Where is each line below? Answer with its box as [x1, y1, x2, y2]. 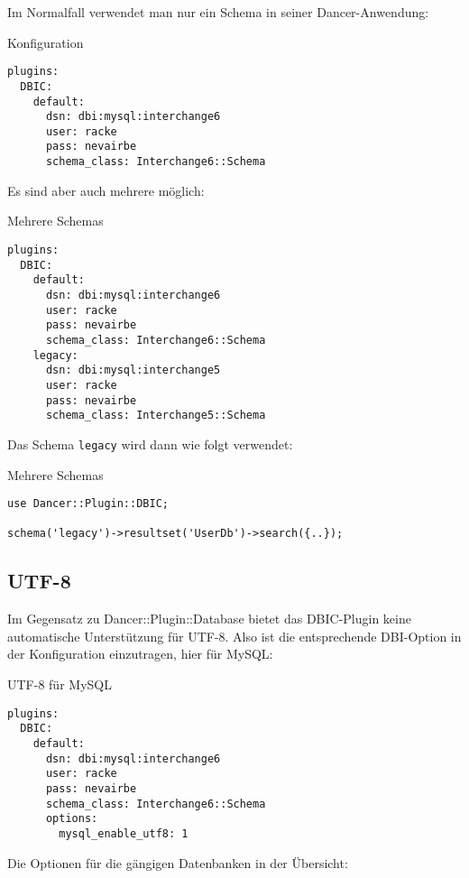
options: [45, 812, 98, 826]
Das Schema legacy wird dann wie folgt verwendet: [7, 434, 293, 453]
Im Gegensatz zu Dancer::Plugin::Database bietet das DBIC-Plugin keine [7, 609, 411, 628]
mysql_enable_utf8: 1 [59, 827, 189, 840]
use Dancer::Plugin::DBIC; [7, 497, 169, 511]
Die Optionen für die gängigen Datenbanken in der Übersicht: [7, 853, 348, 872]
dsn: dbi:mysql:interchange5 [45, 364, 221, 377]
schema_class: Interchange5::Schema [45, 409, 266, 422]
